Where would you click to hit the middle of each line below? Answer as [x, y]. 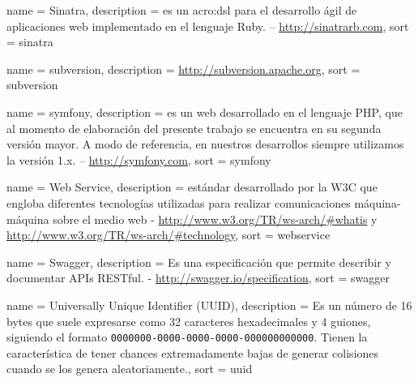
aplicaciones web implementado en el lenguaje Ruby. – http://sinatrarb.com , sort [208, 26]
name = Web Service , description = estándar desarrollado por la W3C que [192, 187]
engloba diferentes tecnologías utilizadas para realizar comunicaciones [179, 202]
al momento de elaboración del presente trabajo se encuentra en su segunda [194, 128]
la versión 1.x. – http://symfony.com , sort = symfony [139, 159]
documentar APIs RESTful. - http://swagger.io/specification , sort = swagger [198, 278]
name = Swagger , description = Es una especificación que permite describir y [199, 262]
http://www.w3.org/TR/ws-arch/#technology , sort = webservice [168, 235]
